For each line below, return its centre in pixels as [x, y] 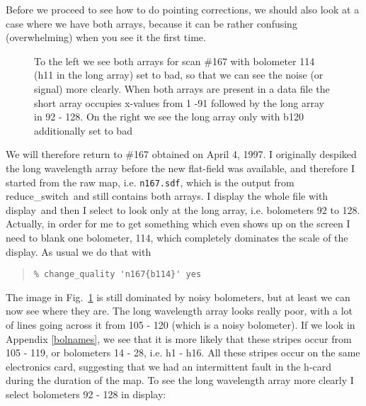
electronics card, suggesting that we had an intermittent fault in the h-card [169, 366]
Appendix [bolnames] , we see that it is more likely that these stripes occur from [179, 338]
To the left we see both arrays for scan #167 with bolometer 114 [175, 61]
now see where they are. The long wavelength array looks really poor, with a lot [179, 311]
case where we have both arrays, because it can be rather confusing [151, 23]
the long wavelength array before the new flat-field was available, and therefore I [180, 168]
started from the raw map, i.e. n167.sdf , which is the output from [150, 182]
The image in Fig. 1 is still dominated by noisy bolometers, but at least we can [178, 297]
